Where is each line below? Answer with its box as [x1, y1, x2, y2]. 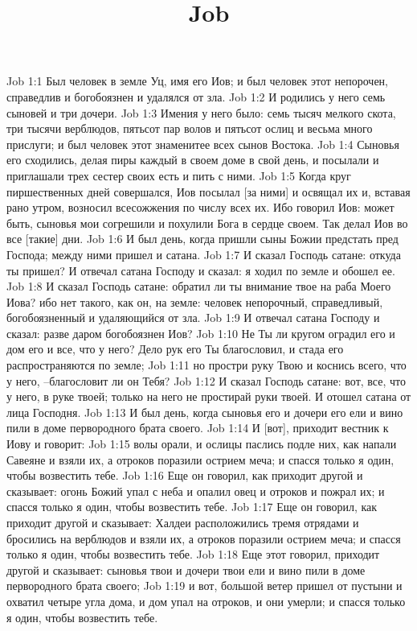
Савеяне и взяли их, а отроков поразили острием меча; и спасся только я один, [6, 451, 395, 468]
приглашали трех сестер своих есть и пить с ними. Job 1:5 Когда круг [6, 167, 351, 184]
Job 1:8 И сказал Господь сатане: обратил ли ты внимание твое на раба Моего [6, 278, 391, 295]
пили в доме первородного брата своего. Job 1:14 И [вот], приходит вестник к [6, 419, 389, 436]
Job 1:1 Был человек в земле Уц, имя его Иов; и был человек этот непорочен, [6, 72, 388, 89]
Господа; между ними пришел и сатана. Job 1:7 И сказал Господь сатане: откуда [6, 245, 401, 262]
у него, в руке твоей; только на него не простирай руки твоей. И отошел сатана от [6, 388, 411, 405]
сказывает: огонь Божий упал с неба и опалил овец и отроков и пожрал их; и [6, 482, 385, 499]
